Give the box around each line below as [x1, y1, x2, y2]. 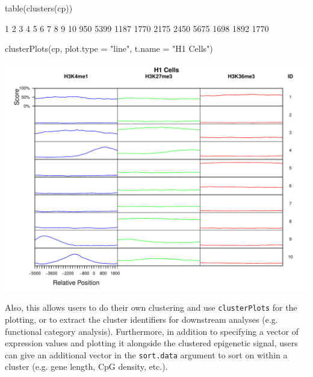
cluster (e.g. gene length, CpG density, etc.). [5, 360, 168, 373]
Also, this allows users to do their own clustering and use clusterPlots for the [5, 301, 297, 314]
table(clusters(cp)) [5, 2, 73, 14]
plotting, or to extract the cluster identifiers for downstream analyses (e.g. [5, 313, 278, 326]
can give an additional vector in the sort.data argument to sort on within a [5, 348, 288, 361]
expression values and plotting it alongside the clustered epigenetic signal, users [5, 337, 298, 349]
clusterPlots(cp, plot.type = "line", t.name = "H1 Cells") [5, 42, 213, 55]
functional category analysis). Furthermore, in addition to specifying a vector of [5, 325, 299, 337]
